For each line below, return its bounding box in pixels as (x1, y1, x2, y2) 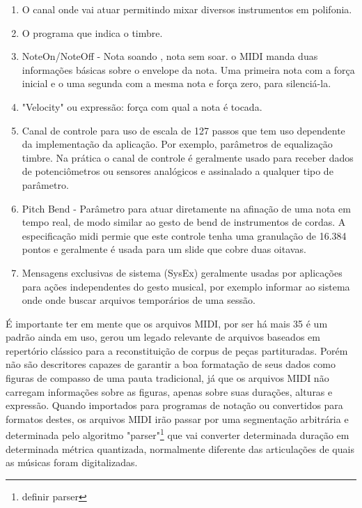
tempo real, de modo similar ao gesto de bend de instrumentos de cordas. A (22, 215, 346, 229)
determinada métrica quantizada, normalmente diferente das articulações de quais (6, 441, 354, 456)
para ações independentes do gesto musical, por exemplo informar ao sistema (22, 279, 350, 293)
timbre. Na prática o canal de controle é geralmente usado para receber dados (22, 150, 354, 164)
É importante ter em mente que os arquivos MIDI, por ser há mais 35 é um (6, 316, 328, 330)
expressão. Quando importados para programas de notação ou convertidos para (6, 398, 343, 413)
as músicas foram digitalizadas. (6, 455, 138, 470)
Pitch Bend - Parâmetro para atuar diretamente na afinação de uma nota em (22, 201, 351, 215)
